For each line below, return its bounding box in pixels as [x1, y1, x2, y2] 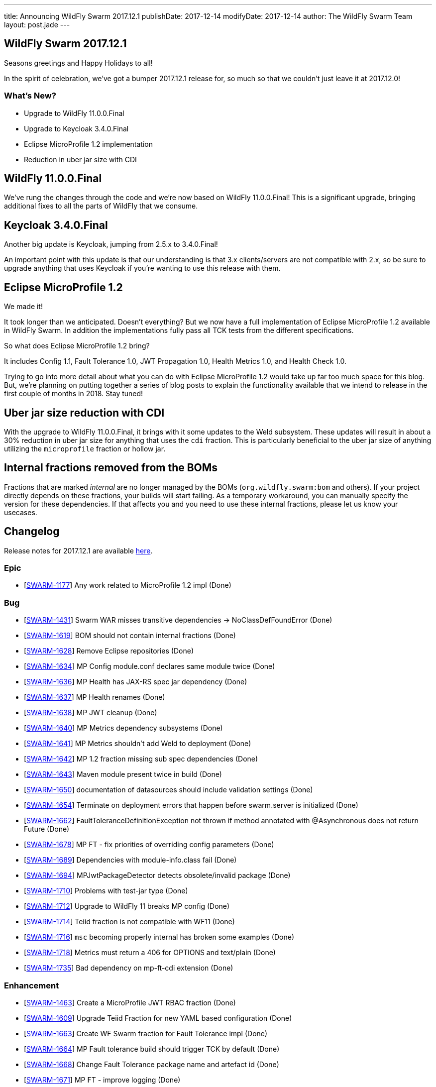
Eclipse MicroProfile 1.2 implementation [24, 139, 153, 148]
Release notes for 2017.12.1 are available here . [4, 546, 153, 555]
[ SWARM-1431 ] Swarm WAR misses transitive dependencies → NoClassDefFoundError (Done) [24, 616, 332, 625]
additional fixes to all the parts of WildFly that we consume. [4, 202, 198, 211]
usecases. [4, 508, 37, 517]
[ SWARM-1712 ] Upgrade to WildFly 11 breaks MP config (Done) [24, 902, 230, 911]
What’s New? [4, 91, 56, 101]
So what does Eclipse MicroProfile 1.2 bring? [4, 341, 150, 350]
